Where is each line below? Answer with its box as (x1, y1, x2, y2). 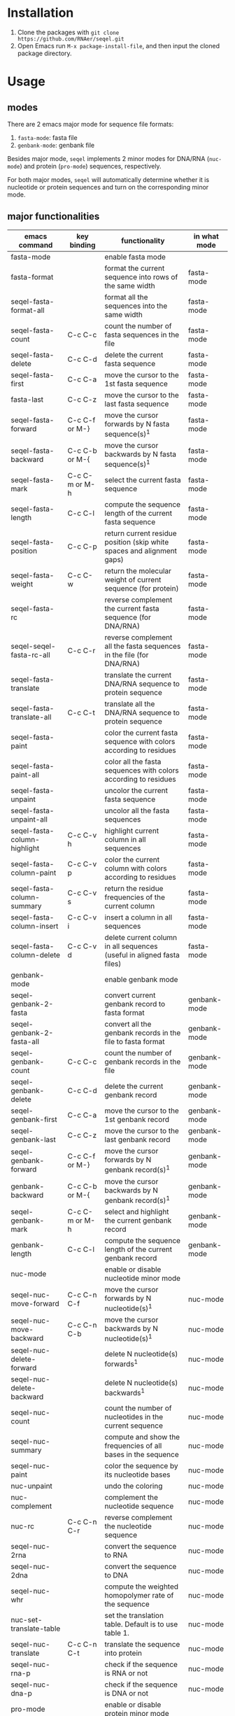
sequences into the (104, 301, 168, 311)
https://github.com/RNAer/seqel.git (17, 35, 124, 43)
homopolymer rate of (104, 1590, 174, 1600)
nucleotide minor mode (104, 1274, 180, 1284)
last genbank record (104, 1135, 171, 1145)
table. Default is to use (104, 1619, 178, 1629)
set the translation (104, 1610, 164, 1620)
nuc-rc (10, 1521, 35, 1531)
